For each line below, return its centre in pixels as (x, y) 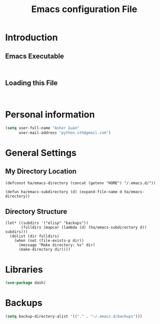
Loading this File (31, 83)
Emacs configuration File (84, 9)
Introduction (32, 37)
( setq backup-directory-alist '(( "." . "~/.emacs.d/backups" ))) (74, 316)
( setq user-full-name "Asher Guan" (42, 128)
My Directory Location (41, 171)
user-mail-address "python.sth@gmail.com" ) (65, 133)
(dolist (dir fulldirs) (34, 236)
